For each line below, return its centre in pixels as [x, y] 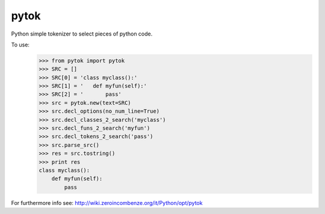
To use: [20, 45]
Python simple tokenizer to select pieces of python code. [82, 34]
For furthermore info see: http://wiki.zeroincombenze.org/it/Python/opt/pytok [107, 203]
